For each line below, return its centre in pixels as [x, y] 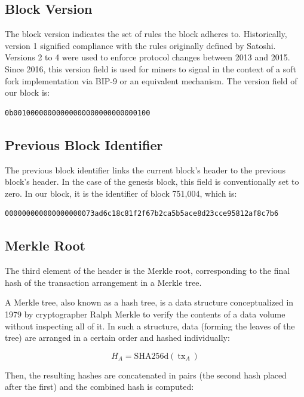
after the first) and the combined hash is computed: [99, 387]
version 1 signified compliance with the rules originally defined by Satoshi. [140, 45]
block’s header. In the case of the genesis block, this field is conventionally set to [152, 181]
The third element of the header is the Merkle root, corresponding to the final [148, 271]
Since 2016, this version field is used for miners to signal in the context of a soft [151, 68]
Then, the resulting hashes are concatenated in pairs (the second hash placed [146, 375]
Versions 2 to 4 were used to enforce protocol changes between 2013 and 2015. [148, 57]
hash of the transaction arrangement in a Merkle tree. [103, 282]
